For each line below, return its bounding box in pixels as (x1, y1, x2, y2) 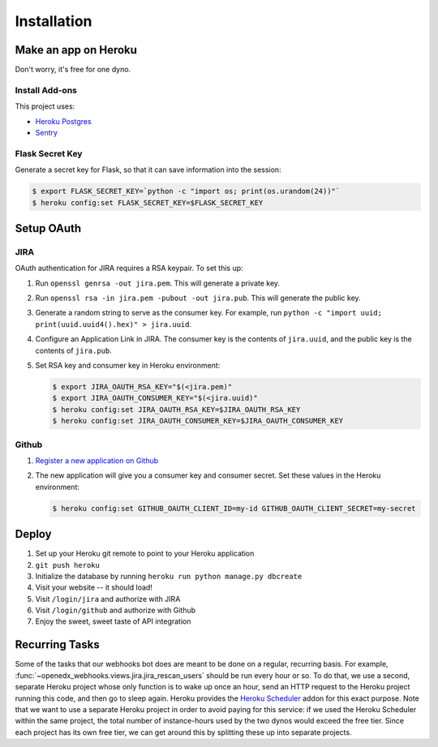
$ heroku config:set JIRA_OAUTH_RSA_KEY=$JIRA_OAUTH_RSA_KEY (52, 405, 301, 414)
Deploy (15, 527, 52, 541)
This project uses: (15, 101, 75, 111)
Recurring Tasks (15, 638, 101, 652)
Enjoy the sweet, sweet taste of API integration (35, 616, 191, 626)
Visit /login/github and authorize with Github (35, 605, 196, 616)
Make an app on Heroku (15, 43, 138, 57)
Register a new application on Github (35, 455, 159, 466)
